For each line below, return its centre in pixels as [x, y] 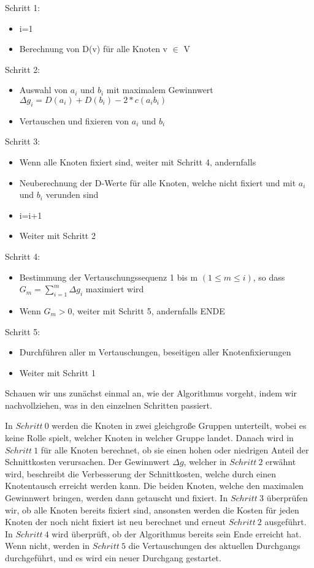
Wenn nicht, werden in [48, 546]
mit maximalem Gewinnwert [160, 90]
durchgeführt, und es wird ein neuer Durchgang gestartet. [113, 558]
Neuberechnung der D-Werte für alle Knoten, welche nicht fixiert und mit [158, 182]
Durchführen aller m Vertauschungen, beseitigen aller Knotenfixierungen [155, 352]
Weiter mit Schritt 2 [57, 236]
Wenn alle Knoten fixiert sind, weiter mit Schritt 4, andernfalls [138, 161]
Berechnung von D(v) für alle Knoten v [94, 49]
